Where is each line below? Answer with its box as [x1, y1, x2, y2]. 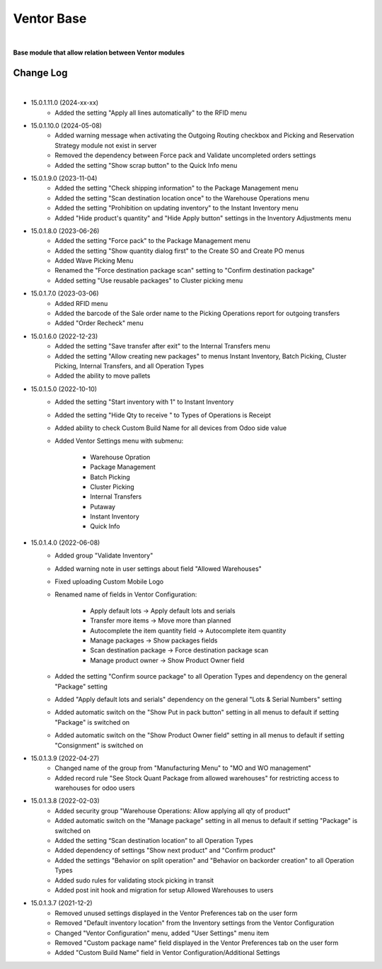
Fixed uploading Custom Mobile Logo [54, 577, 164, 586]
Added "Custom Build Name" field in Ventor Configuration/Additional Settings [54, 948, 281, 957]
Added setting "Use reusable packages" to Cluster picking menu [54, 276, 243, 285]
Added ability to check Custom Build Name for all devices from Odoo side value [54, 424, 286, 432]
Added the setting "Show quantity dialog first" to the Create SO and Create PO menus [54, 246, 305, 255]
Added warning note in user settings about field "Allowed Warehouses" [54, 564, 262, 573]
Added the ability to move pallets [54, 372, 151, 380]
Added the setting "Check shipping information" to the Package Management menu [54, 184, 299, 193]
